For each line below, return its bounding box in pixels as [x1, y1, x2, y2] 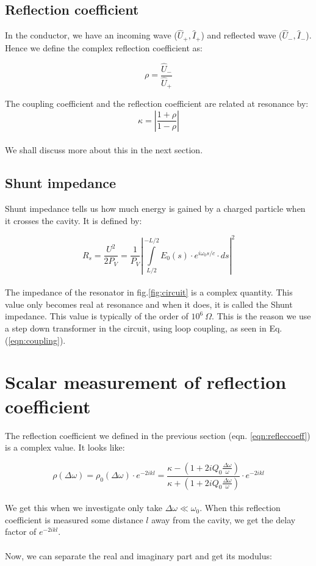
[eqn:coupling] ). [8, 333, 66, 346]
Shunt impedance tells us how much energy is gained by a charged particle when [5, 202, 306, 215]
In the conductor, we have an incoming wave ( [5, 29, 178, 42]
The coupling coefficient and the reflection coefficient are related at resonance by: [5, 97, 309, 110]
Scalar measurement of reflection [5, 369, 287, 394]
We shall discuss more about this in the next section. [5, 143, 203, 156]
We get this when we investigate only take [5, 501, 162, 514]
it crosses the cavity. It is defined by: [5, 214, 142, 227]
